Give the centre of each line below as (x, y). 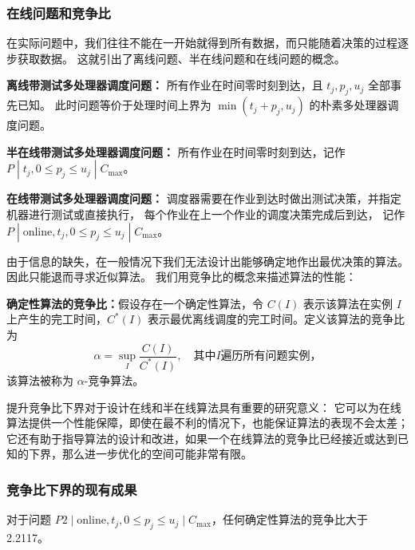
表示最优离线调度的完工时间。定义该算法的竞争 (271, 319)
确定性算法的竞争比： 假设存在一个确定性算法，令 (135, 303)
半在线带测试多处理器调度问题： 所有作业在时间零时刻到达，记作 (176, 151)
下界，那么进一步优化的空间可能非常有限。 (140, 454)
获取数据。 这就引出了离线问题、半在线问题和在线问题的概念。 (181, 58)
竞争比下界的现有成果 (72, 489)
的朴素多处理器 (348, 105)
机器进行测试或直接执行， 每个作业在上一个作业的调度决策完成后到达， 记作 (206, 214)
